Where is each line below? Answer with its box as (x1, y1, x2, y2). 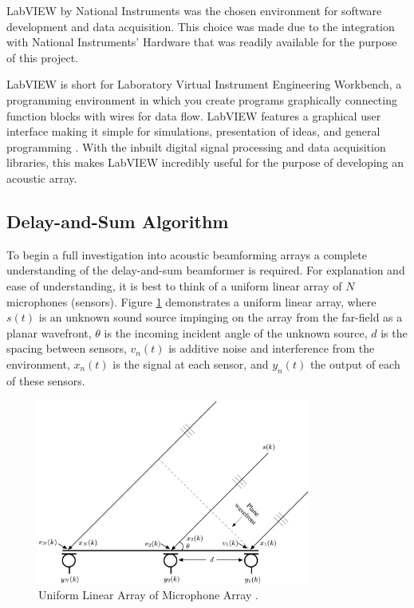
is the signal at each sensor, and (112, 355, 269, 372)
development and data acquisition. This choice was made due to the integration (6, 18, 395, 34)
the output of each (310, 355, 400, 372)
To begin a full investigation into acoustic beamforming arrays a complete (6, 246, 367, 263)
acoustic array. (6, 169, 77, 186)
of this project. (6, 49, 78, 65)
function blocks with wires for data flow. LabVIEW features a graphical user (6, 107, 381, 124)
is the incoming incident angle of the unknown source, (104, 324, 368, 341)
